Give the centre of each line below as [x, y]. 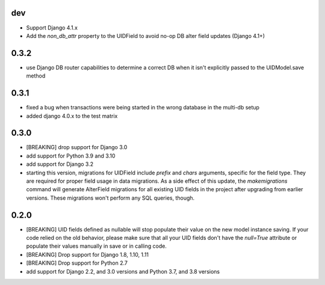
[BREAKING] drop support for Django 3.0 [77, 147]
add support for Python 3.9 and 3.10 [71, 156]
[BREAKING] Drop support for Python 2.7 [77, 263]
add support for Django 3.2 [60, 164]
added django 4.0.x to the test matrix [72, 116]
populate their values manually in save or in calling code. [96, 246]
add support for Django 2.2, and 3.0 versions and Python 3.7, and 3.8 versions [123, 271]
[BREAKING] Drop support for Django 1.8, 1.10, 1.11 [88, 254]
